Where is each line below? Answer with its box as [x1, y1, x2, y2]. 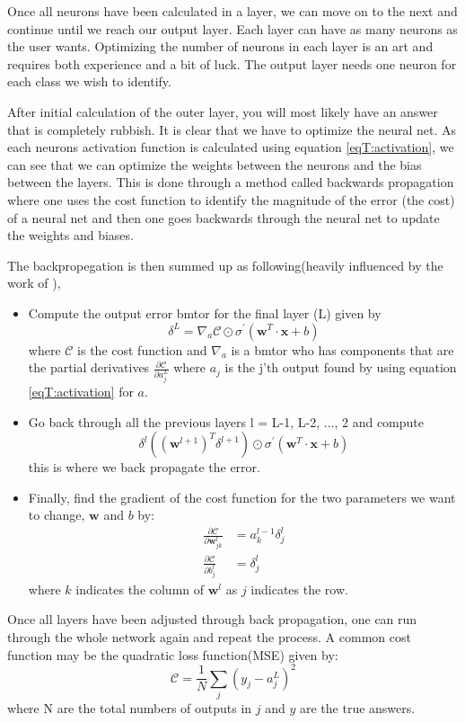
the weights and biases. [7, 226, 134, 245]
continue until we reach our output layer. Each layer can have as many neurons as [7, 19, 458, 38]
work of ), [7, 273, 61, 292]
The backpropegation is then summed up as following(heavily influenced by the [7, 255, 443, 274]
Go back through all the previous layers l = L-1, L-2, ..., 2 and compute [28, 412, 424, 431]
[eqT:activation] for [28, 381, 134, 400]
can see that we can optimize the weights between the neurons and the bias [7, 155, 422, 174]
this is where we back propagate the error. [28, 458, 260, 477]
